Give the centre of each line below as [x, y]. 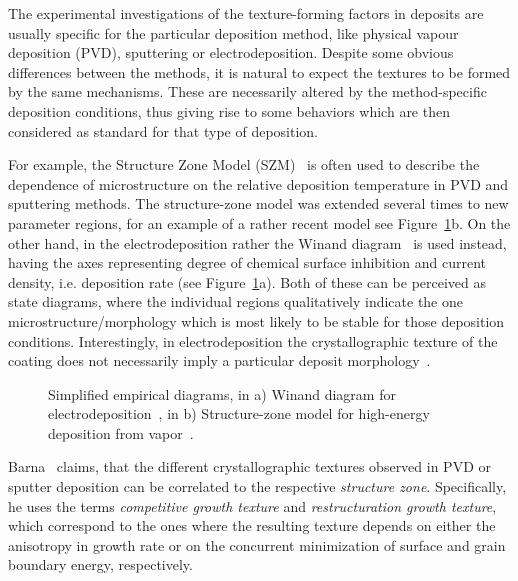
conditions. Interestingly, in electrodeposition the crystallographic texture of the [253, 340]
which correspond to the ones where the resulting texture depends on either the [252, 525]
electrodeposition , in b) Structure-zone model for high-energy [239, 413]
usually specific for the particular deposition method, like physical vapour [233, 32]
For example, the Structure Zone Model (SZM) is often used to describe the [244, 164]
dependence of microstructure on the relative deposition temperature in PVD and [258, 183]
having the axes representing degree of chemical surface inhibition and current [247, 262]
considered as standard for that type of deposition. [163, 130]
